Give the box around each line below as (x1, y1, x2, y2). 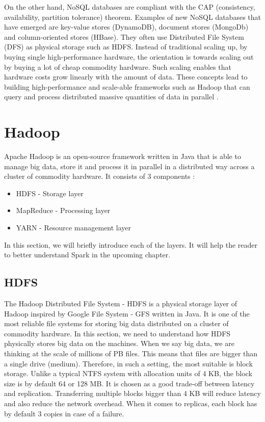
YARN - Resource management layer (16, 222, 131, 233)
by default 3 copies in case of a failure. (4, 408, 124, 418)
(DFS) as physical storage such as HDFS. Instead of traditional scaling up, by (4, 41, 248, 52)
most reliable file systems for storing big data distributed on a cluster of (4, 318, 229, 329)
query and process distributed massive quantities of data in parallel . (4, 91, 219, 102)
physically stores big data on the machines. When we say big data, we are (4, 338, 234, 349)
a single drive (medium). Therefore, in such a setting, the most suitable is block (4, 358, 253, 368)
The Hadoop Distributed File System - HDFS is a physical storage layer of (4, 298, 237, 309)
